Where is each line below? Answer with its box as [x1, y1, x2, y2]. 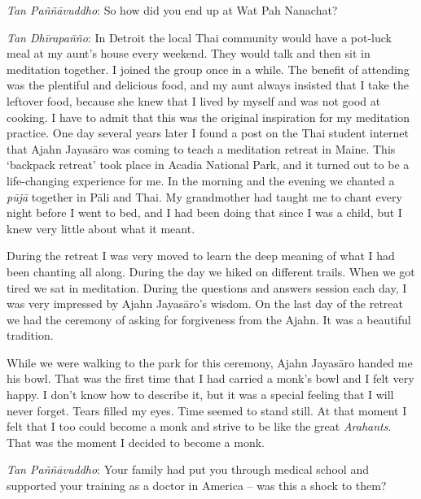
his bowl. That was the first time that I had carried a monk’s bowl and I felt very [7, 370, 414, 387]
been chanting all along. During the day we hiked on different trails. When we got [7, 263, 415, 280]
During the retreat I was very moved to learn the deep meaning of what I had [7, 247, 395, 264]
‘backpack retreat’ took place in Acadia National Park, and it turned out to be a [7, 156, 410, 173]
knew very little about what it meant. [7, 219, 195, 236]
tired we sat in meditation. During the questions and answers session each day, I [7, 279, 407, 296]
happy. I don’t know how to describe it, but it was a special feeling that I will [7, 386, 394, 403]
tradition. [7, 327, 54, 344]
